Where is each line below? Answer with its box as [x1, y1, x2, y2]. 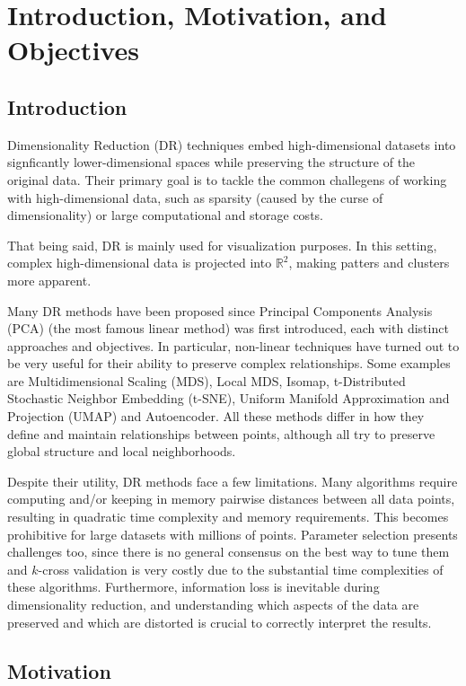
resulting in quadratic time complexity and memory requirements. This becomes [7, 507, 449, 526]
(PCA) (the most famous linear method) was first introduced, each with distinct [7, 319, 449, 338]
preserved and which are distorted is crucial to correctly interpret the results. [7, 612, 432, 631]
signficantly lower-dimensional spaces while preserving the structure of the [7, 153, 416, 171]
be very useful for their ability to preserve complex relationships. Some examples [7, 354, 451, 373]
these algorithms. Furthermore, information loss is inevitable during [7, 577, 380, 596]
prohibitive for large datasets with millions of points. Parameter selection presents [7, 524, 458, 543]
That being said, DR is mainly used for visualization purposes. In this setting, [7, 235, 437, 254]
